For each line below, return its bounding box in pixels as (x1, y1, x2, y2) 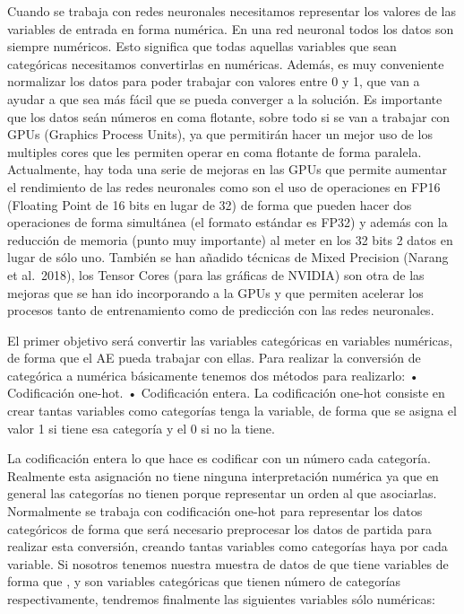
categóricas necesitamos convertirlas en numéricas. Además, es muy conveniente (7, 54, 444, 73)
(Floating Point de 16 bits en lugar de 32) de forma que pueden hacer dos (7, 195, 412, 214)
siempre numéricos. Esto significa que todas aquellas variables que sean (7, 37, 397, 56)
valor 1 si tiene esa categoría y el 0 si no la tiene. (7, 418, 275, 437)
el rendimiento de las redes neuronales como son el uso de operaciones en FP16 (7, 177, 441, 196)
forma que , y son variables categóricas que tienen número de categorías (7, 572, 401, 591)
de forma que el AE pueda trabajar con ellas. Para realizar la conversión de (7, 348, 421, 367)
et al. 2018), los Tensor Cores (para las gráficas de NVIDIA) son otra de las (7, 265, 425, 284)
